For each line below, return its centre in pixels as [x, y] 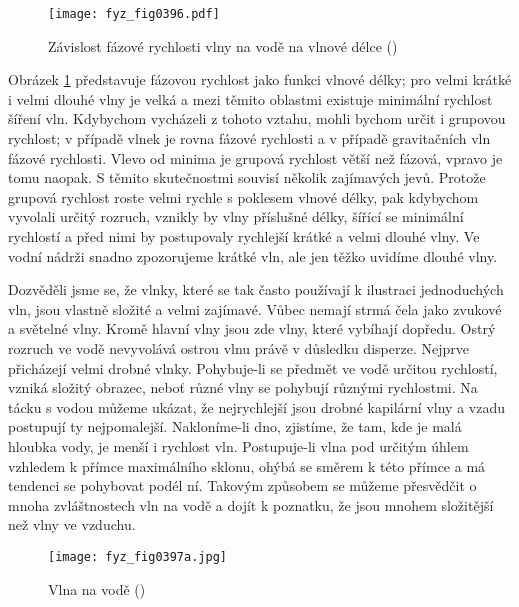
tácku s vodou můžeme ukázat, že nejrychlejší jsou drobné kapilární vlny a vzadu [256, 406]
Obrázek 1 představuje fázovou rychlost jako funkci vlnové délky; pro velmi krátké [260, 79]
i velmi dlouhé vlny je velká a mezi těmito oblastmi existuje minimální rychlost [250, 98]
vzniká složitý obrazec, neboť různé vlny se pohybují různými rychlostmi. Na [243, 387]
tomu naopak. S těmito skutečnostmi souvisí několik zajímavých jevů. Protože [247, 177]
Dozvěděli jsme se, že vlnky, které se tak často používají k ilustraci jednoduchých [256, 289]
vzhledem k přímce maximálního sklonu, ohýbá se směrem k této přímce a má [247, 465]
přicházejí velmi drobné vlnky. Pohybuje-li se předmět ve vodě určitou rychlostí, [253, 367]
